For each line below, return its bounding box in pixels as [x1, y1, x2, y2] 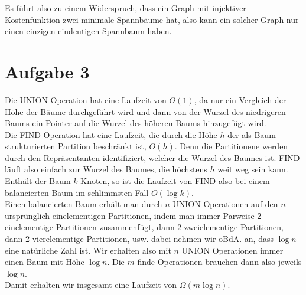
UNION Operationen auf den [172, 198, 278, 210]
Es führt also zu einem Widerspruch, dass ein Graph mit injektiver [5, 2, 246, 14]
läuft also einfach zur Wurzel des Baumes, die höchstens [5, 163, 207, 175]
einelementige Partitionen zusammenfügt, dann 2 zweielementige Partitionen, [5, 221, 284, 233]
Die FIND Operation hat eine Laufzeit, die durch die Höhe [5, 128, 217, 140]
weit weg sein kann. [217, 163, 288, 175]
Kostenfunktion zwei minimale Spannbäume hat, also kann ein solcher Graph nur [5, 13, 299, 25]
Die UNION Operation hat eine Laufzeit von [5, 93, 167, 106]
